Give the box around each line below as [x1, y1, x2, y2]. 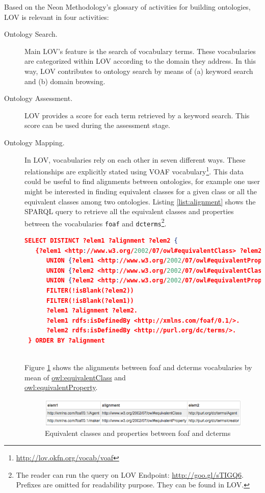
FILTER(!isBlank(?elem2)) [46, 287, 134, 295]
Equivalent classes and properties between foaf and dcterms [45, 427, 231, 438]
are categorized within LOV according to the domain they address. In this [24, 56, 256, 66]
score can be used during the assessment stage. [24, 120, 171, 131]
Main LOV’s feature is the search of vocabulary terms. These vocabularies [24, 45, 256, 56]
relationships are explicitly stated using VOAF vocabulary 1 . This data [24, 165, 244, 176]
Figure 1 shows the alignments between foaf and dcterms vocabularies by [24, 362, 252, 373]
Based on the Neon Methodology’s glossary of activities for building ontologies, [4, 2, 251, 12]
